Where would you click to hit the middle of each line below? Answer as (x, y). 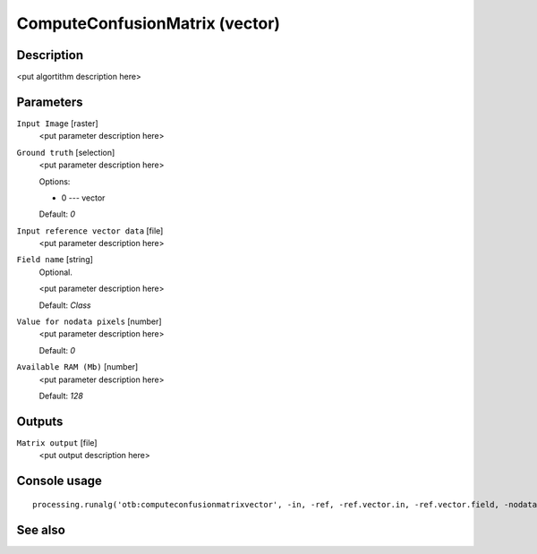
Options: (55, 181)
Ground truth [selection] (66, 152)
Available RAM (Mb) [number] (77, 367)
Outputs (40, 421)
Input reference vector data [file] (90, 230)
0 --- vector (83, 198)
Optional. (56, 272)
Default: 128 (61, 396)
